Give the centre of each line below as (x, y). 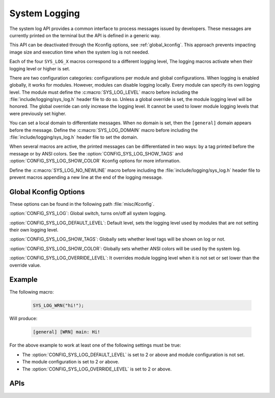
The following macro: (32, 292)
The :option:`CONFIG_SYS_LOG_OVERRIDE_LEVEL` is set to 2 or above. (97, 369)
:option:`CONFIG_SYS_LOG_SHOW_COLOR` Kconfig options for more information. (95, 161)
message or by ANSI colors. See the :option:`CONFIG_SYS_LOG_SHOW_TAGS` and (96, 153)
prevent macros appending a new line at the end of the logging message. (86, 177)
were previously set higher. (38, 113)
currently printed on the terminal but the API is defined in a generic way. (85, 35)
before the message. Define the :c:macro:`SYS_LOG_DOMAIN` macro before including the (104, 130)
